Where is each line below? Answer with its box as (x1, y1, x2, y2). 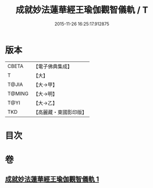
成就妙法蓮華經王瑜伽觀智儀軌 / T (15, 4, 149, 16)
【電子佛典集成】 (33, 63, 73, 70)
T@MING (7, 90, 29, 97)
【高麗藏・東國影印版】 (33, 108, 87, 115)
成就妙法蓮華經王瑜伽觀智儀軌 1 (5, 175, 99, 184)
